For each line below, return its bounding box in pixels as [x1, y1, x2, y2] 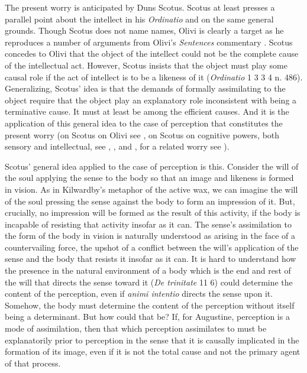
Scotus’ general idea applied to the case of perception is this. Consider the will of [5, 160, 299, 172]
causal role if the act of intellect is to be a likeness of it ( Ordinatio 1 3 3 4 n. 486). [5, 70, 303, 83]
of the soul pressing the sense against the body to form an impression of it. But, [5, 194, 295, 207]
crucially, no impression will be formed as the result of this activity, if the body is [5, 206, 300, 219]
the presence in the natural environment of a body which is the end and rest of [5, 264, 291, 277]
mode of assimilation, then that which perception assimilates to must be [5, 322, 267, 335]
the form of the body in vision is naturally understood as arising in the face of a [5, 229, 295, 242]
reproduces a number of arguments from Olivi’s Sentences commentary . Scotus [5, 35, 293, 48]
